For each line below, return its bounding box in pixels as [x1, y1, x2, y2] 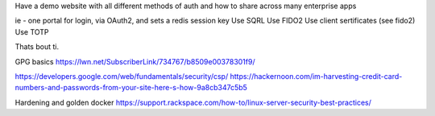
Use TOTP [14, 27, 49, 36]
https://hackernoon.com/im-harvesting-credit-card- [230, 71, 403, 81]
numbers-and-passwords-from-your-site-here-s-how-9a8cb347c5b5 [14, 83, 247, 93]
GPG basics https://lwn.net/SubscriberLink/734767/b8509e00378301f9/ [14, 56, 255, 66]
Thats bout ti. [14, 42, 60, 52]
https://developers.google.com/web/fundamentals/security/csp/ [14, 71, 229, 81]
